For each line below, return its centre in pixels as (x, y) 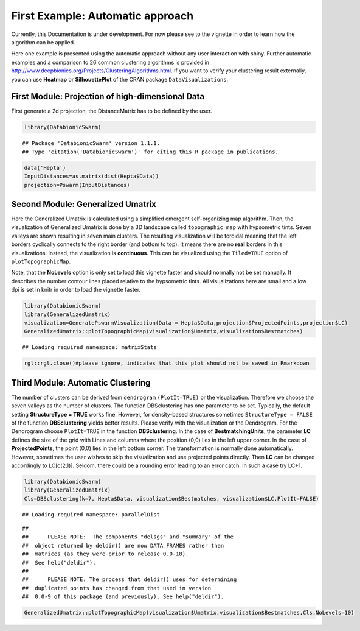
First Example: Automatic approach (102, 16)
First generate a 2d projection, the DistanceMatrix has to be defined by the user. (112, 111)
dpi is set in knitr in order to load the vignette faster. (76, 290)
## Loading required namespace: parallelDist (91, 514)
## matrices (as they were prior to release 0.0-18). (106, 554)
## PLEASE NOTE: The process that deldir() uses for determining (130, 580)
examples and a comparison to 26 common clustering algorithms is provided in (110, 62)
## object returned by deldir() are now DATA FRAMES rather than (123, 545)
